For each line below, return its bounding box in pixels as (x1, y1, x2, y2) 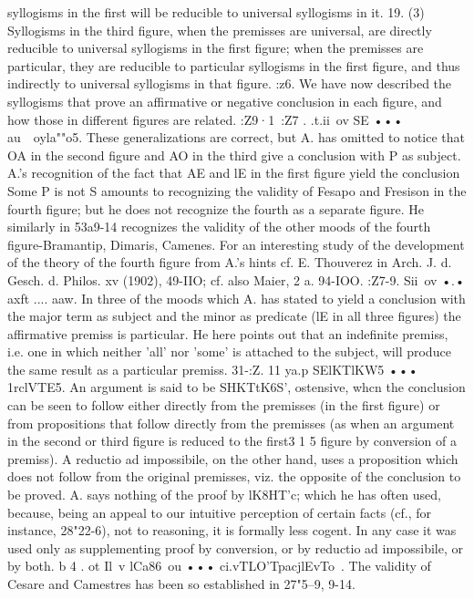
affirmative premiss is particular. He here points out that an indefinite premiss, (7, 324, 448, 343)
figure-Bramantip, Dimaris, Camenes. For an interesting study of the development (7, 234, 465, 253)
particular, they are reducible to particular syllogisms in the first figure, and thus (7, 56, 460, 75)
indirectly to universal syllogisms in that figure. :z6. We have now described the (7, 74, 452, 93)
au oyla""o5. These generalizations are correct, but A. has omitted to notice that (7, 128, 465, 147)
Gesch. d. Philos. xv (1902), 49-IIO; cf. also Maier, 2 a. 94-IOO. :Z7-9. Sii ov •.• (7, 270, 465, 289)
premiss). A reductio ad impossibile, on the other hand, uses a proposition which (7, 449, 459, 468)
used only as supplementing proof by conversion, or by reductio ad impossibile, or (7, 538, 464, 557)
